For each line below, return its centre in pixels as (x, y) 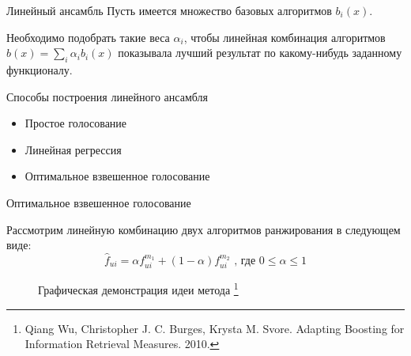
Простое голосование (76, 123)
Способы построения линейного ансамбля (107, 96)
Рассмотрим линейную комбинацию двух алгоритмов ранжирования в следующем (204, 229)
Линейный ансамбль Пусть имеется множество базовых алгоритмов (169, 10)
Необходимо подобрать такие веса (88, 37)
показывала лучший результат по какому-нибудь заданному (260, 53)
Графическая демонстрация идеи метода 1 (138, 289)
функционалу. (40, 69)
